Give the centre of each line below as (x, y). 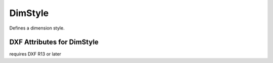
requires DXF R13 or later (35, 54)
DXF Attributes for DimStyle (54, 42)
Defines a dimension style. (37, 28)
